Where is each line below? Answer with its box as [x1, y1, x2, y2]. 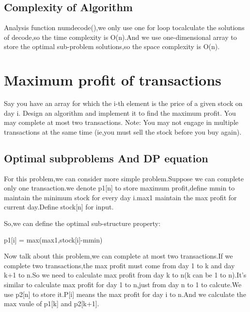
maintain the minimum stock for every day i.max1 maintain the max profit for [4, 192, 237, 202]
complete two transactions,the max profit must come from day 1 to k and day [4, 260, 235, 270]
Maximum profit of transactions [4, 70, 221, 90]
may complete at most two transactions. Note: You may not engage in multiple [4, 117, 238, 127]
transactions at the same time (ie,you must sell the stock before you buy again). [4, 126, 242, 137]
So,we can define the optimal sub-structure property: [4, 218, 161, 228]
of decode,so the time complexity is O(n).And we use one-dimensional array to [4, 32, 237, 42]
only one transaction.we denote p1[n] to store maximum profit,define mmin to [4, 183, 235, 193]
